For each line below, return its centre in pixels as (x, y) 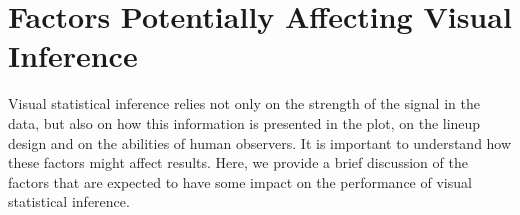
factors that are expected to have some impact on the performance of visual (240, 181)
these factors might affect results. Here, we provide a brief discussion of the (238, 162)
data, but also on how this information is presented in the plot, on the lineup (244, 122)
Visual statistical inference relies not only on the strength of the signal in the (244, 103)
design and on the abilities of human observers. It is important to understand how (260, 142)
